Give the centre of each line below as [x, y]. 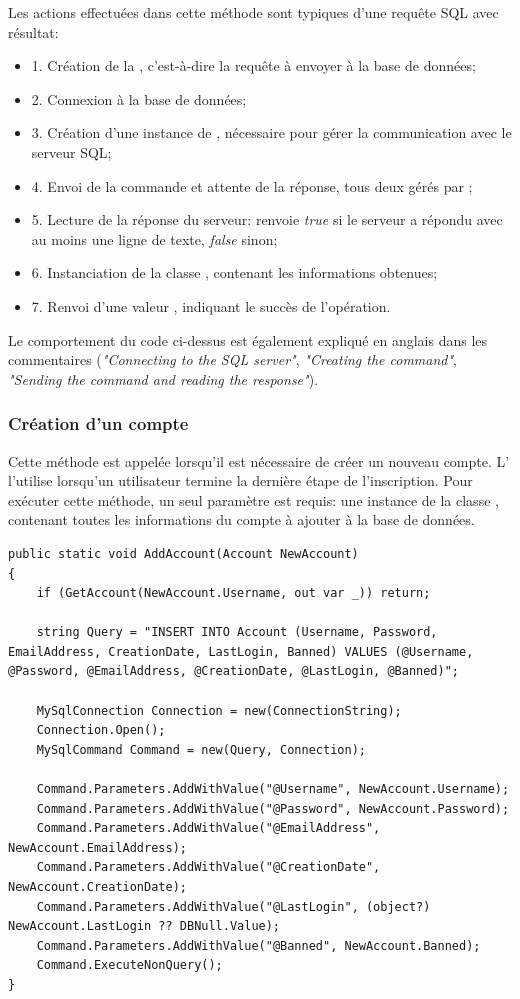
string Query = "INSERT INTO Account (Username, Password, [237, 632]
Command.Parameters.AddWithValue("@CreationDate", [208, 867]
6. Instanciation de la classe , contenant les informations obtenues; [234, 272]
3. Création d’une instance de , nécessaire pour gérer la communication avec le [271, 132]
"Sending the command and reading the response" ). [163, 378]
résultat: [33, 31]
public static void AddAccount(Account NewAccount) [183, 553]
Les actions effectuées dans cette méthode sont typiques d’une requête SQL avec [253, 12]
